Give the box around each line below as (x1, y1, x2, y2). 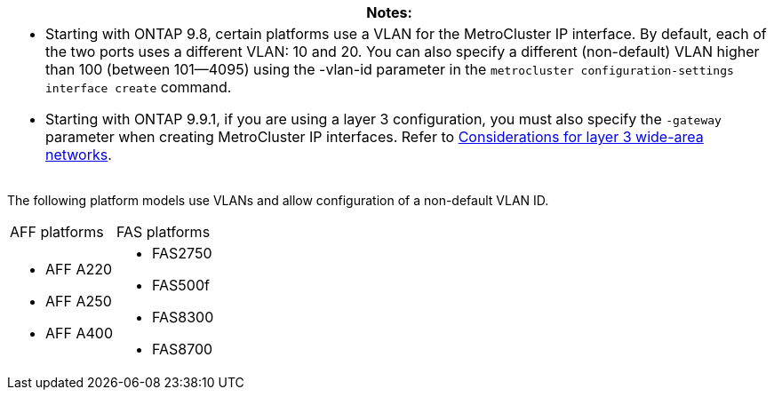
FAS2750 (152, 244, 212, 262)
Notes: (366, 4, 412, 21)
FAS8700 (152, 340, 213, 358)
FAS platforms (116, 223, 211, 241)
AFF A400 (45, 324, 113, 342)
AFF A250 (45, 292, 112, 310)
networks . (45, 146, 112, 163)
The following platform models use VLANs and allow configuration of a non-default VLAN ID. (7, 193, 549, 208)
